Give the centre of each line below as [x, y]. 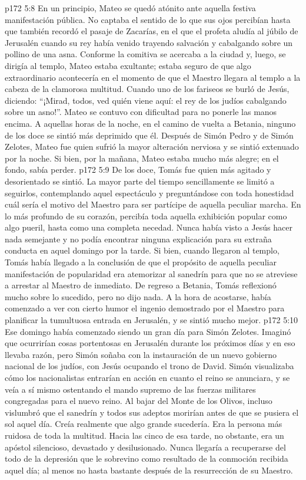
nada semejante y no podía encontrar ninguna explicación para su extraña [138, 239]
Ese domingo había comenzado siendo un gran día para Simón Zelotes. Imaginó [148, 331]
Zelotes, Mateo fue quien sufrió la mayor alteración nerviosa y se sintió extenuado [152, 147]
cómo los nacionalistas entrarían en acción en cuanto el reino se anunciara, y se [147, 377]
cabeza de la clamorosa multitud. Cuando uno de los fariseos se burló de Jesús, [147, 89]
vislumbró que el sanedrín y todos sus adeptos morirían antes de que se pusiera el [152, 412]
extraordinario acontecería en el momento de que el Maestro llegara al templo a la [153, 77]
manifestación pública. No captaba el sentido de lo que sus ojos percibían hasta [148, 19]
